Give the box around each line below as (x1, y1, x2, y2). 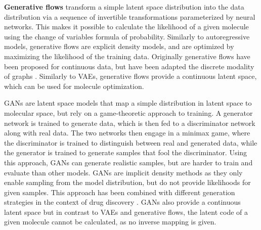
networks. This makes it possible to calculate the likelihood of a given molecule (4, 21, 249, 32)
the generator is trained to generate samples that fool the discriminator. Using (4, 147, 247, 158)
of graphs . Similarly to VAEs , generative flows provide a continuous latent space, (4, 71, 257, 81)
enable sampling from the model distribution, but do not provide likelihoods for (4, 177, 251, 188)
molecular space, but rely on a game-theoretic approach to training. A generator (4, 107, 253, 118)
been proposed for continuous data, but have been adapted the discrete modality (4, 61, 254, 71)
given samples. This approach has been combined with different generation (4, 187, 235, 197)
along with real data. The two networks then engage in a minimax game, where (4, 127, 250, 138)
